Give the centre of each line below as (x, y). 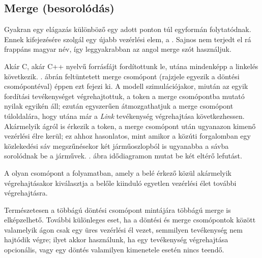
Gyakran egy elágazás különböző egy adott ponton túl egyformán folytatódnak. (128, 29)
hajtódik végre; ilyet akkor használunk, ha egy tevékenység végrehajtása (116, 239)
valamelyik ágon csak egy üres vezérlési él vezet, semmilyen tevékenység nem (123, 229)
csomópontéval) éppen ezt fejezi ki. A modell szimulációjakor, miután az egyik (126, 86)
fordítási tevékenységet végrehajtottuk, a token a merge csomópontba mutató (124, 96)
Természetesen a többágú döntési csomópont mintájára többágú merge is (118, 209)
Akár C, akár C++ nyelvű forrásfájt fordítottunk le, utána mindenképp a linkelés (131, 66)
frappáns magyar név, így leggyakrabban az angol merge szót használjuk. (118, 49)
